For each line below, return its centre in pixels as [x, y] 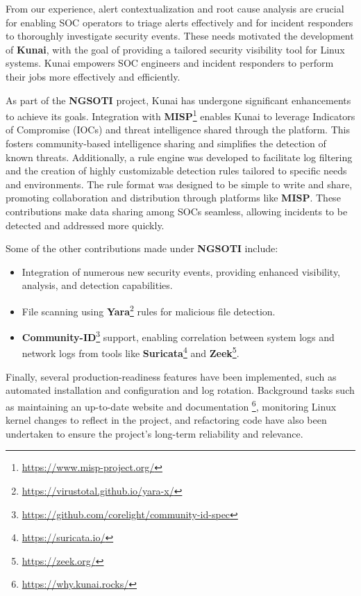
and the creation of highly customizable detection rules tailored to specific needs [176, 171]
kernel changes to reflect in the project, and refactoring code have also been [166, 420]
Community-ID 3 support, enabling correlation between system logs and [178, 336]
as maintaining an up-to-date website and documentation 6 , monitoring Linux [171, 405]
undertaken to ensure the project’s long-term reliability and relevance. [154, 433]
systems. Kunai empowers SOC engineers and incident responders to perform [170, 63]
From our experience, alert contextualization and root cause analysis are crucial [175, 8]
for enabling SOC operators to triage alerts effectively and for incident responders [179, 22]
